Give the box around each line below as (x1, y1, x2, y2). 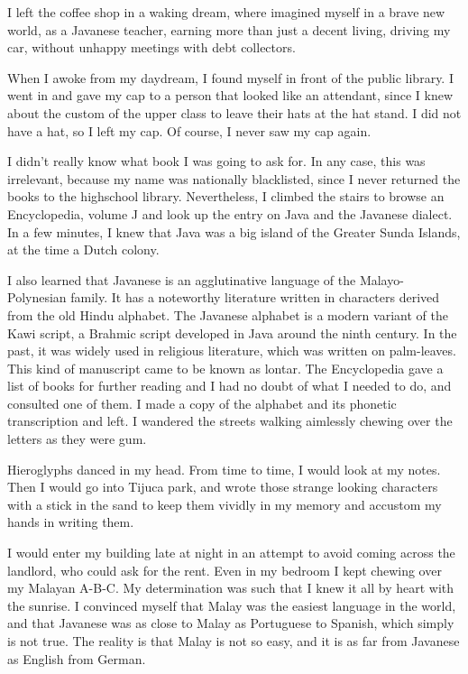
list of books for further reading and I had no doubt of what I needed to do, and (7, 376, 452, 395)
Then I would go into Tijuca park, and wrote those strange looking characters (7, 477, 438, 496)
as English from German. (7, 649, 146, 668)
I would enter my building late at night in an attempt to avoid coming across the (7, 543, 455, 562)
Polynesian (7, 288, 67, 307)
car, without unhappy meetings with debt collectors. (7, 38, 296, 57)
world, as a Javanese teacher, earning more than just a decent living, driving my (7, 20, 451, 39)
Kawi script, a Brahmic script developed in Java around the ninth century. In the (7, 323, 457, 342)
